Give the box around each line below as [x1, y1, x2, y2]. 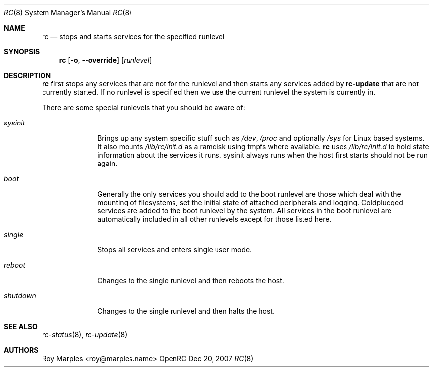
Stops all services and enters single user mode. [97, 246, 252, 254]
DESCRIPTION [4, 71, 51, 80]
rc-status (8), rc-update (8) [42, 330, 128, 339]
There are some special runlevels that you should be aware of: [42, 103, 245, 112]
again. [97, 159, 118, 167]
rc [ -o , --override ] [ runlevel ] [59, 56, 152, 64]
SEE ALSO [4, 322, 38, 330]
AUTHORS [4, 346, 39, 354]
